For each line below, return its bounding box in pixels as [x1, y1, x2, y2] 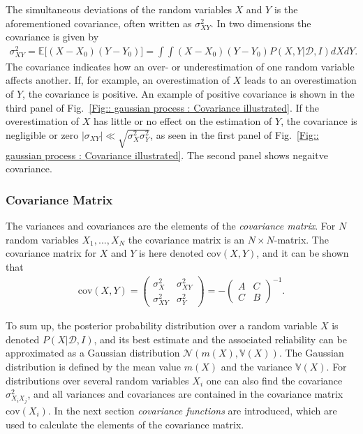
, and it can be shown [256, 246, 349, 260]
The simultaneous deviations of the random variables [6, 2, 232, 16]
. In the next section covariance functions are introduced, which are [47, 403, 337, 417]
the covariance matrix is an [128, 232, 245, 246]
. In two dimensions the [210, 15, 311, 30]
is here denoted [138, 246, 204, 260]
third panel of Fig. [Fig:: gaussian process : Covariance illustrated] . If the [6, 100, 319, 114]
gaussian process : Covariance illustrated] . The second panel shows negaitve [6, 147, 328, 162]
